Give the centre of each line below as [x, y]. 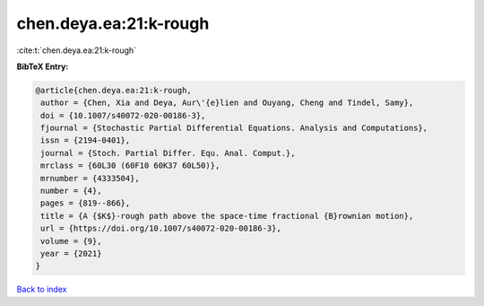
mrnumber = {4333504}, [91, 178]
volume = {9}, [71, 241]
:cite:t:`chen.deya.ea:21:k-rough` [77, 50]
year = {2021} [71, 254]
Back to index [42, 289]
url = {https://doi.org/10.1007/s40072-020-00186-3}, [161, 228]
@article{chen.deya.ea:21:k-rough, [113, 90]
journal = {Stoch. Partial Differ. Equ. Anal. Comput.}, [168, 153]
